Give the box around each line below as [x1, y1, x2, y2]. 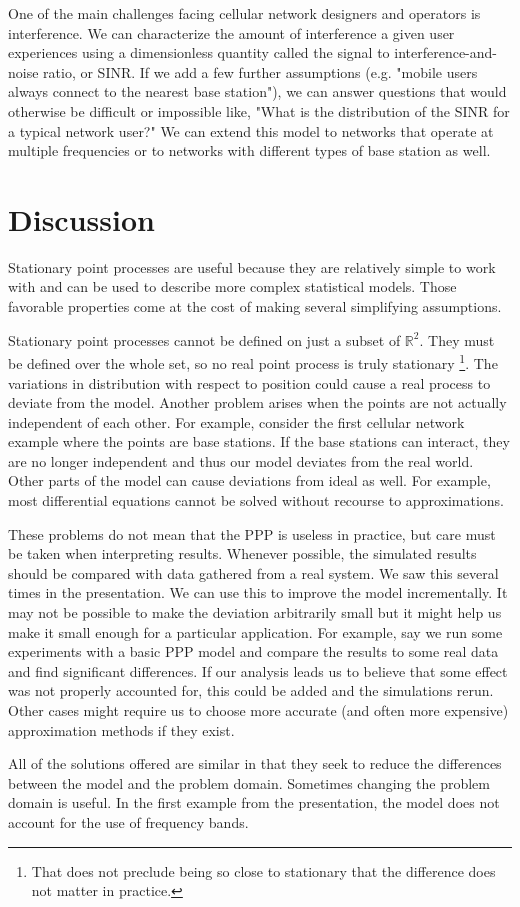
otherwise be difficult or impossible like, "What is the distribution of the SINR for [8, 100, 510, 121]
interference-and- [394, 42, 498, 63]
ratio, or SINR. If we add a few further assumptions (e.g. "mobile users [43, 61, 478, 82]
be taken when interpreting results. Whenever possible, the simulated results [8, 543, 477, 564]
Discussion [8, 198, 155, 239]
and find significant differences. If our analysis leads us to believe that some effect [8, 660, 508, 681]
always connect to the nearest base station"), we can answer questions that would [8, 81, 507, 102]
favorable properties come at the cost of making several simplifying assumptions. [8, 296, 502, 317]
